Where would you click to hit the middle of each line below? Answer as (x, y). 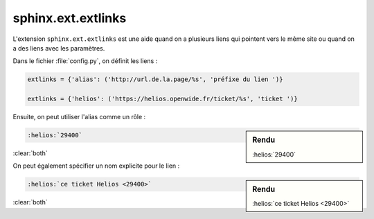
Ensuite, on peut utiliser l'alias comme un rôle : (79, 117)
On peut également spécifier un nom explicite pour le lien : (96, 166)
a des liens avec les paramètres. (59, 48)
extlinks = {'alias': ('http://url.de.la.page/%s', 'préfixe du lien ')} (155, 79)
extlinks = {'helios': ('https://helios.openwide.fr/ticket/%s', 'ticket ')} (162, 99)
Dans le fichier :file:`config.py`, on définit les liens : (85, 61)
